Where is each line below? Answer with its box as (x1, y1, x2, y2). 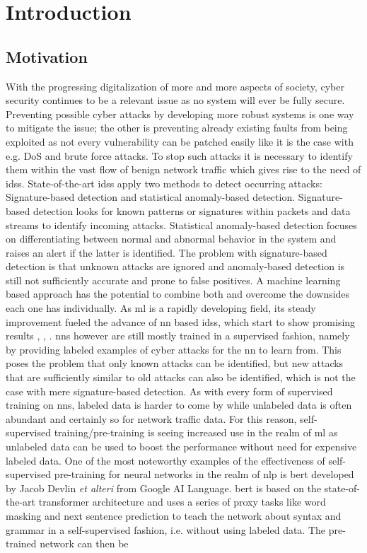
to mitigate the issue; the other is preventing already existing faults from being (6, 120, 348, 135)
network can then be (40, 536, 129, 551)
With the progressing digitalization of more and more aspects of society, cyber (6, 78, 344, 93)
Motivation (6, 45, 88, 67)
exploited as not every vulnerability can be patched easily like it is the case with (6, 134, 354, 149)
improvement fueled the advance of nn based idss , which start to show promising (6, 314, 356, 329)
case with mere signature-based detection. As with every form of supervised (6, 383, 333, 398)
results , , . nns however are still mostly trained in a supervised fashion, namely (6, 328, 350, 343)
